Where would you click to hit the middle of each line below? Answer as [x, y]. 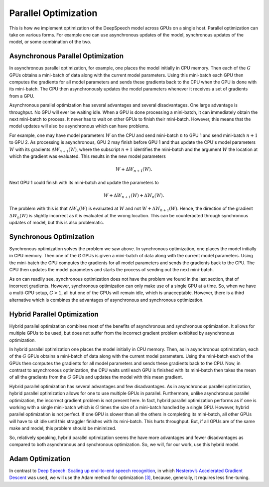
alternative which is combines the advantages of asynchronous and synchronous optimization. [106, 300]
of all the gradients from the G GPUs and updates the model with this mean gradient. [96, 377]
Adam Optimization [40, 459]
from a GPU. [22, 96]
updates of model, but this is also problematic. [57, 223]
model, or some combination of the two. [50, 42]
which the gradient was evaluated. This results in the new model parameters [88, 156]
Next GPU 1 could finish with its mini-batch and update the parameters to [84, 182]
